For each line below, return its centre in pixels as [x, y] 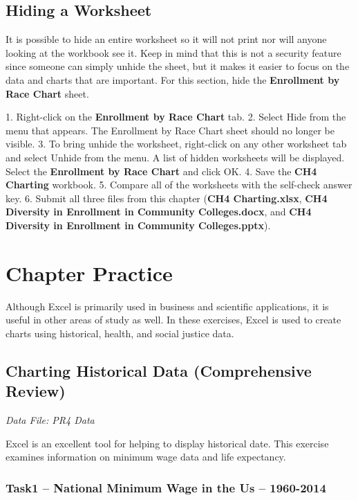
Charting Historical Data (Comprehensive [159, 370]
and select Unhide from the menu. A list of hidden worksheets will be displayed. [175, 157]
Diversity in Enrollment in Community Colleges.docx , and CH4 [159, 212]
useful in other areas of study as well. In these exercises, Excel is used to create [173, 320]
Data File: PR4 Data [50, 420]
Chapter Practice [89, 273]
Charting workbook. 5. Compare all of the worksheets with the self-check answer [179, 185]
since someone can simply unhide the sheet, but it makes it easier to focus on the [178, 66]
